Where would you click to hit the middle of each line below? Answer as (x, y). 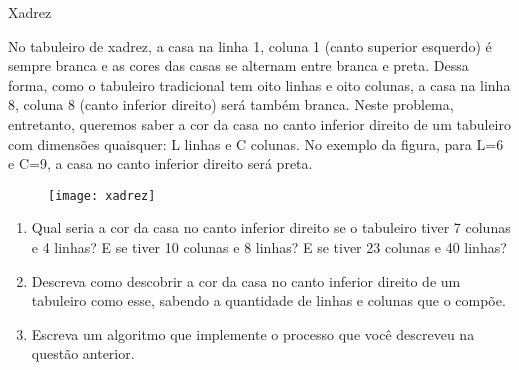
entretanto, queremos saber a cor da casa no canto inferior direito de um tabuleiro (259, 123)
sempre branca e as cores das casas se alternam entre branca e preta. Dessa (238, 65)
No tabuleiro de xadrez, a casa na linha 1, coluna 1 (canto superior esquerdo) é (250, 45)
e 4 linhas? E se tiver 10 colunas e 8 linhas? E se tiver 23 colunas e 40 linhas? (269, 247)
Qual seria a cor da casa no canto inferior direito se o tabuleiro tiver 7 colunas (271, 227)
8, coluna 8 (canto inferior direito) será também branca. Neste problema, (231, 104)
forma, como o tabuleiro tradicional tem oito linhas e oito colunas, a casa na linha (259, 84)
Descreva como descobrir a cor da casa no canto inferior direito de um (246, 280)
